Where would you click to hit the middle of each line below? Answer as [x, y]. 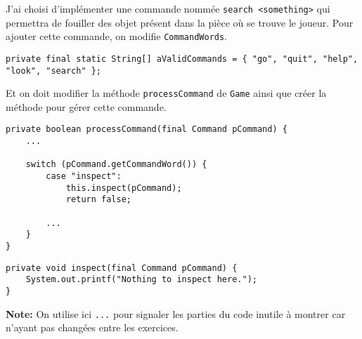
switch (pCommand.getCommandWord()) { [116, 165]
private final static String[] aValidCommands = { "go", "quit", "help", [182, 59]
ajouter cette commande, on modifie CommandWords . [117, 36]
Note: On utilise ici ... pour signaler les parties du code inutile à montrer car [176, 313]
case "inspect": [84, 177]
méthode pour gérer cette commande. [86, 106]
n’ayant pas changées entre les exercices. [92, 327]
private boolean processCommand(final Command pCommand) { [147, 129]
